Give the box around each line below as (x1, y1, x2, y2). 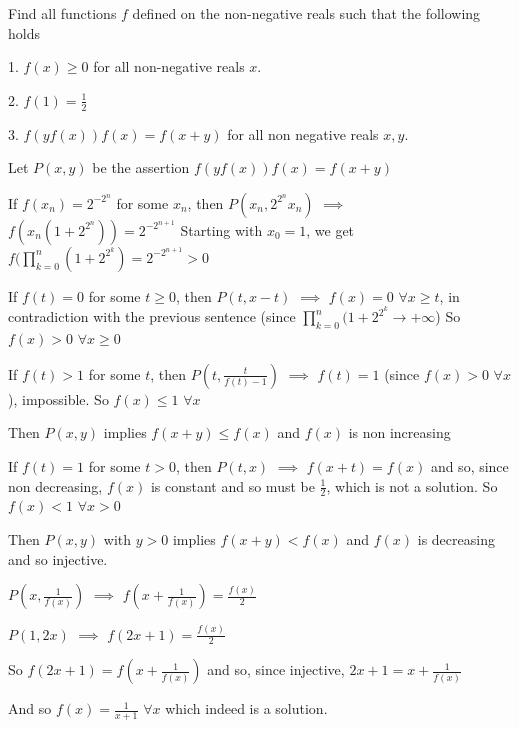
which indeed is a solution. (165, 698, 328, 719)
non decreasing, (8, 475, 103, 496)
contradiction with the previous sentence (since (8, 306, 296, 327)
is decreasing (417, 529, 495, 550)
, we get (306, 219, 355, 240)
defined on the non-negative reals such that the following (132, 3, 481, 23)
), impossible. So (8, 388, 109, 409)
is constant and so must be (150, 475, 315, 496)
